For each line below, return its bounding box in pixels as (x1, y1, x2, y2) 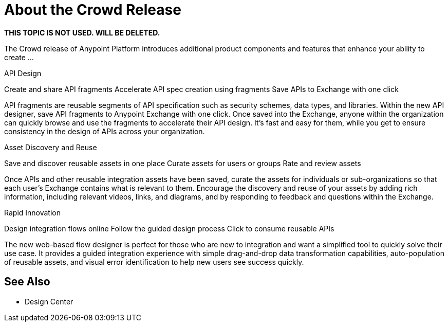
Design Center (25, 297, 73, 306)
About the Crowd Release (4, 1, 181, 19)
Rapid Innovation (4, 208, 61, 217)
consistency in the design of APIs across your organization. (4, 126, 205, 136)
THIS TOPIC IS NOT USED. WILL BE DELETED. (4, 28, 160, 37)
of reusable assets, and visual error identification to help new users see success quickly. (4, 257, 304, 266)
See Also (4, 275, 50, 288)
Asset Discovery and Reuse (4, 142, 97, 152)
